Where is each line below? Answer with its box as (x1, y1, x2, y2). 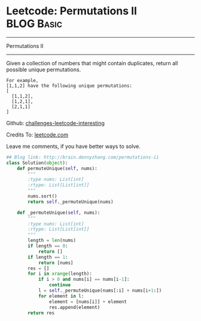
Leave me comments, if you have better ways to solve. (6, 143, 141, 150)
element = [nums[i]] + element (48, 298, 127, 305)
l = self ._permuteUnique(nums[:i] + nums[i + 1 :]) (38, 287, 162, 294)
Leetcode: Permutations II (6, 4, 138, 18)
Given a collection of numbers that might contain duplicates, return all (6, 59, 178, 66)
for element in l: (38, 293, 84, 299)
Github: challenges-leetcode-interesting (6, 119, 105, 126)
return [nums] (38, 259, 74, 266)
